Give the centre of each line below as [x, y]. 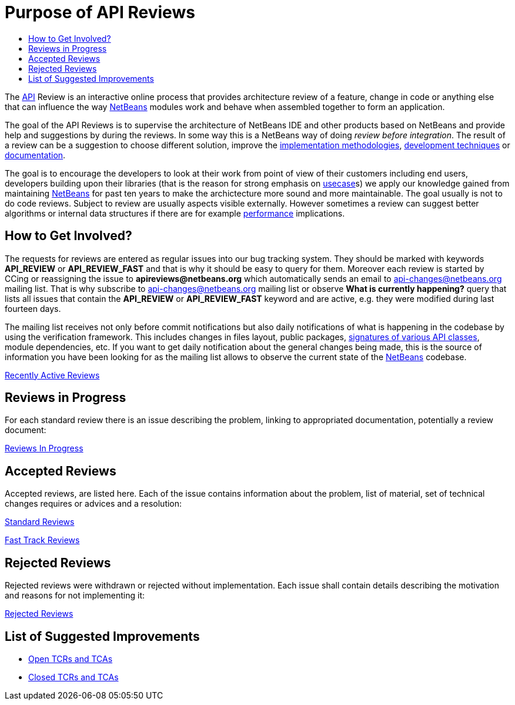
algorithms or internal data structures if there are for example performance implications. [175, 213]
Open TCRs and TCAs [71, 659]
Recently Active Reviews [52, 375]
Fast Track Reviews [42, 540]
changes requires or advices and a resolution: [93, 504]
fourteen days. [33, 308]
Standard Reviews [40, 522]
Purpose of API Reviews [100, 12]
